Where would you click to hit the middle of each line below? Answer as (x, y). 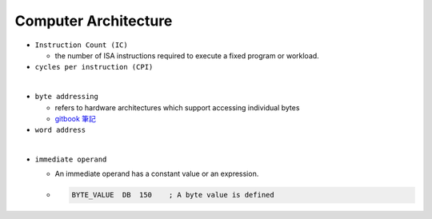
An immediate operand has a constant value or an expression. (157, 174)
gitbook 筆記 (75, 118)
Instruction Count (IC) (81, 45)
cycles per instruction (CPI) (94, 67)
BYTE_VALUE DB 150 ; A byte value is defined (173, 195)
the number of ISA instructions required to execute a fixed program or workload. (187, 55)
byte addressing (67, 97)
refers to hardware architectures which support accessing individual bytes (177, 107)
